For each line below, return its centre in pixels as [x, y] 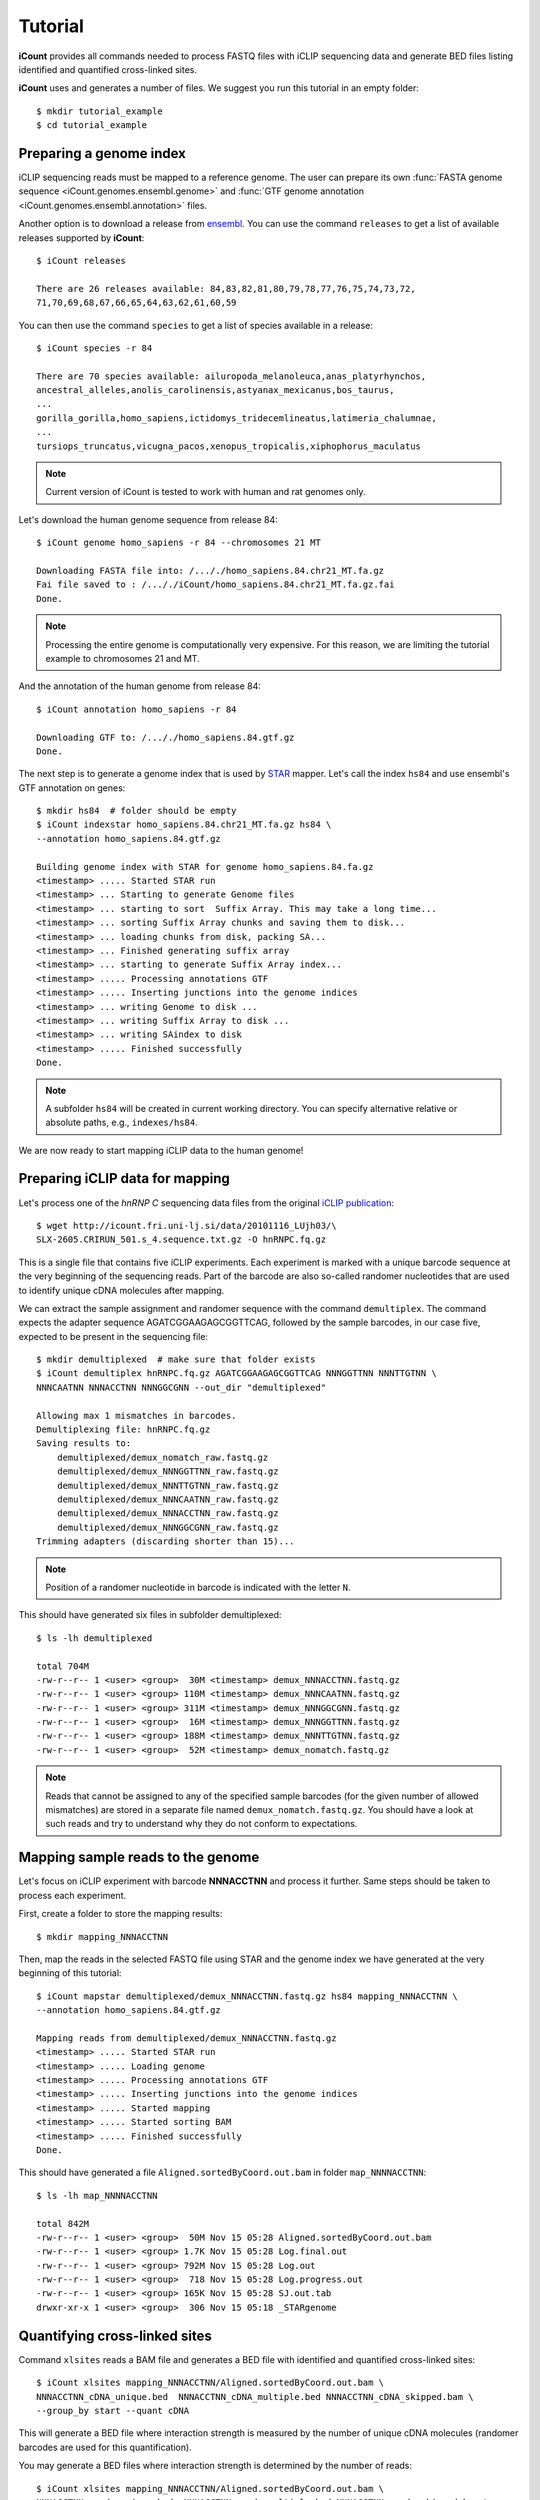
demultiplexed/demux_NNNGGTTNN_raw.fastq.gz [167, 1471]
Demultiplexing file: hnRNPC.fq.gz [123, 1429]
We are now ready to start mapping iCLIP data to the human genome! [161, 1150]
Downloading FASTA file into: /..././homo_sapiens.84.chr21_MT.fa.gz [210, 570]
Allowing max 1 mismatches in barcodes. [136, 1415]
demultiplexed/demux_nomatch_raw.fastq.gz [162, 1457]
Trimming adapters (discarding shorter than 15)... [165, 1541]
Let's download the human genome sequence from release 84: [148, 519]
